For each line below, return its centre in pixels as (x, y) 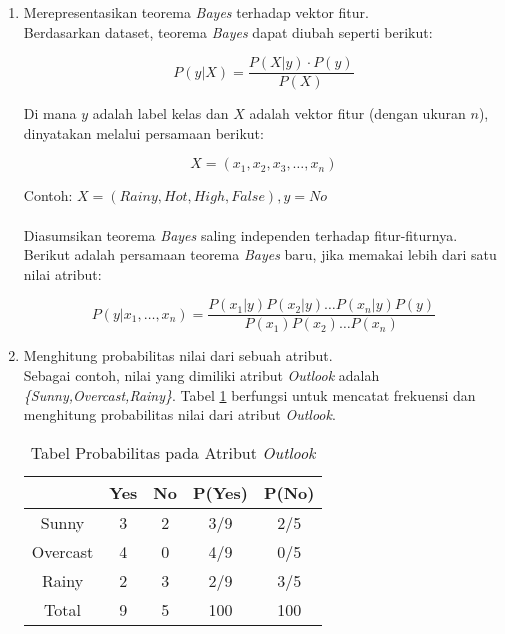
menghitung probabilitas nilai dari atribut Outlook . (179, 414)
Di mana (50, 113)
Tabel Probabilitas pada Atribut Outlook (173, 452)
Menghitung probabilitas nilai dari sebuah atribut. (178, 355)
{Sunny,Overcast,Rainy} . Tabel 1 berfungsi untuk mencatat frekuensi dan (249, 394)
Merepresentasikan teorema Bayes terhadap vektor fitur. (196, 12)
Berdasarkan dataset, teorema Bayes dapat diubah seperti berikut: (228, 31)
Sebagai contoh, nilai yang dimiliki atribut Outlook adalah (201, 375)
